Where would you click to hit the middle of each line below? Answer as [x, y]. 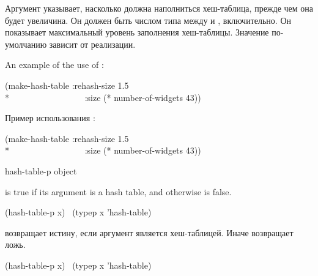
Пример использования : [50, 118]
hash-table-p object [41, 170]
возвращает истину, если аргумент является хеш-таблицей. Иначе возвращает [149, 232]
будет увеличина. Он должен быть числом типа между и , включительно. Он [148, 20]
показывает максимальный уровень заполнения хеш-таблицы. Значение [137, 32]
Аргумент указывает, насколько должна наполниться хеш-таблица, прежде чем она [159, 8]
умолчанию [26, 44]
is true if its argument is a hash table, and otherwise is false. [118, 191]
